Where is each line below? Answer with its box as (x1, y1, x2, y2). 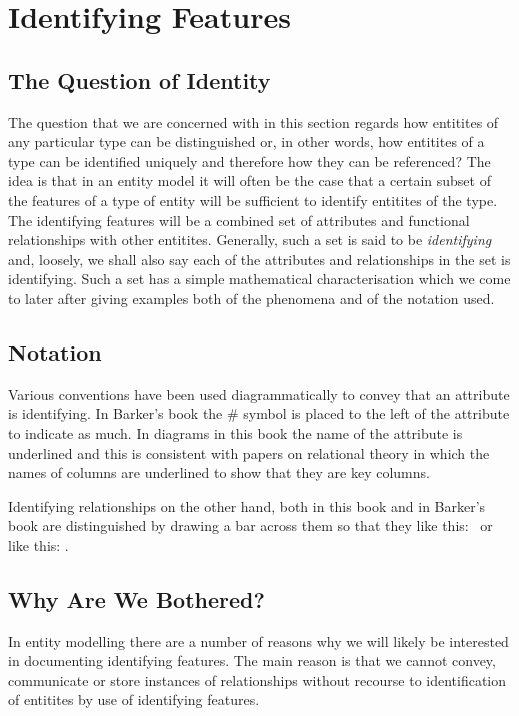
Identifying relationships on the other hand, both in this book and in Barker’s (8, 495, 486, 516)
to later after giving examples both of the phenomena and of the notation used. (8, 287, 495, 308)
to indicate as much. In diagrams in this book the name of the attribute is (8, 422, 463, 443)
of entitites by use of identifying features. (8, 689, 260, 710)
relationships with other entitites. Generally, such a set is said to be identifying (8, 229, 492, 250)
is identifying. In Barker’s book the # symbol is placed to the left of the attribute (8, 403, 510, 424)
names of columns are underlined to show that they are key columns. (8, 462, 430, 483)
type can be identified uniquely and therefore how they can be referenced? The (8, 150, 491, 171)
